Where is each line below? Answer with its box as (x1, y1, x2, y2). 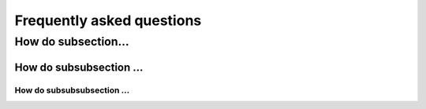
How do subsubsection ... (14, 60, 144, 74)
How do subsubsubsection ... (14, 85, 130, 96)
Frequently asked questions (14, 12, 202, 29)
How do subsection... (14, 35, 129, 49)
